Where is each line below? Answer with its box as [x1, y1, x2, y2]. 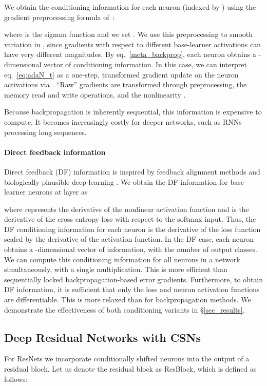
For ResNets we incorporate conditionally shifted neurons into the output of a [4, 353, 250, 364]
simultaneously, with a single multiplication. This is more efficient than [4, 264, 227, 275]
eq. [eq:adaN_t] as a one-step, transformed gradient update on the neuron [4, 69, 239, 80]
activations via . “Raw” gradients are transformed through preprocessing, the [4, 79, 247, 90]
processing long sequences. [4, 126, 87, 137]
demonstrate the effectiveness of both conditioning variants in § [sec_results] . [4, 304, 245, 315]
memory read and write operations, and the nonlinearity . [4, 89, 186, 100]
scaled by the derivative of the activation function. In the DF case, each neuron [4, 234, 254, 244]
